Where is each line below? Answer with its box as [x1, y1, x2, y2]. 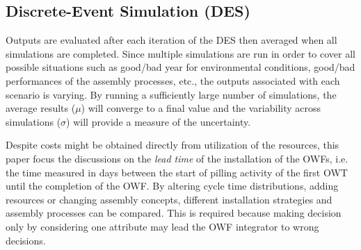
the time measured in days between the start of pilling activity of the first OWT [6, 165, 348, 179]
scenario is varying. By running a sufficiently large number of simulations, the [6, 87, 337, 101]
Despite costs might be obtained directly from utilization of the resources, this [6, 137, 339, 152]
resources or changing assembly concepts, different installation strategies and [6, 192, 332, 206]
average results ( [6, 101, 76, 115]
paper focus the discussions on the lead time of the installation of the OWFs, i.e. [6, 151, 348, 165]
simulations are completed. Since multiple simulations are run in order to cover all [6, 46, 355, 60]
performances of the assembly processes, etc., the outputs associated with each [6, 73, 340, 87]
